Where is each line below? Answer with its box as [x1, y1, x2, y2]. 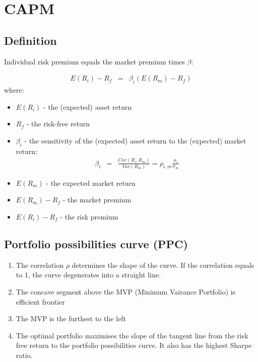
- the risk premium [60, 211, 118, 222]
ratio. [16, 349, 33, 360]
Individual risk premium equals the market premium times [4, 56, 185, 66]
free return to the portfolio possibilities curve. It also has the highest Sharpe [16, 340, 252, 350]
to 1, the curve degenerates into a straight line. [16, 269, 161, 280]
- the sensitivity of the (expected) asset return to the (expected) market [24, 135, 246, 146]
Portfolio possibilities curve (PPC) [4, 236, 188, 251]
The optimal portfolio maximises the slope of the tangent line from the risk [16, 330, 248, 340]
